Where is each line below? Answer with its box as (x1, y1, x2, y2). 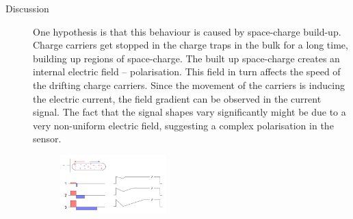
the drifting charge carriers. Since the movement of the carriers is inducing (33, 77, 345, 92)
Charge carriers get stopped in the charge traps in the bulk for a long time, (33, 38, 348, 52)
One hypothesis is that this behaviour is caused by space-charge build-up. (33, 24, 341, 38)
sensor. (33, 131, 62, 146)
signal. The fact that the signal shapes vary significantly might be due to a (33, 105, 346, 119)
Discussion (5, 1, 49, 15)
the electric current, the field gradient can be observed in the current (33, 91, 322, 105)
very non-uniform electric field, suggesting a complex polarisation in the (33, 118, 334, 132)
